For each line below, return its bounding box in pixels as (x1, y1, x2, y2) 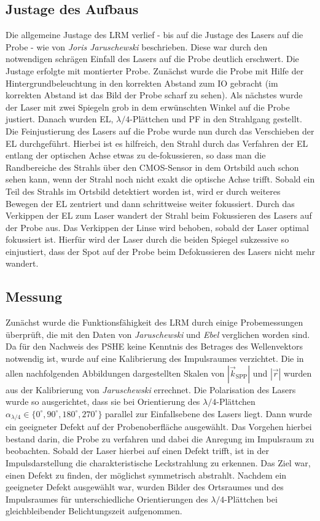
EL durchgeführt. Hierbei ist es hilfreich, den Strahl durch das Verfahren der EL (6, 136, 308, 149)
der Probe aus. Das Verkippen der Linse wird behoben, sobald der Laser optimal (6, 221, 309, 233)
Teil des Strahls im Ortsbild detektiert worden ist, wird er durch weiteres (6, 184, 281, 197)
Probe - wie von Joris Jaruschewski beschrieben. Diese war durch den (6, 40, 268, 53)
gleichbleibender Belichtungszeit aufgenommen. (6, 504, 182, 517)
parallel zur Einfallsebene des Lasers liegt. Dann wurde (105, 407, 312, 420)
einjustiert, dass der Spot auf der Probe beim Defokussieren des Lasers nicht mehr (6, 245, 315, 257)
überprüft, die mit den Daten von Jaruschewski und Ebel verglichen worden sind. (6, 327, 310, 340)
